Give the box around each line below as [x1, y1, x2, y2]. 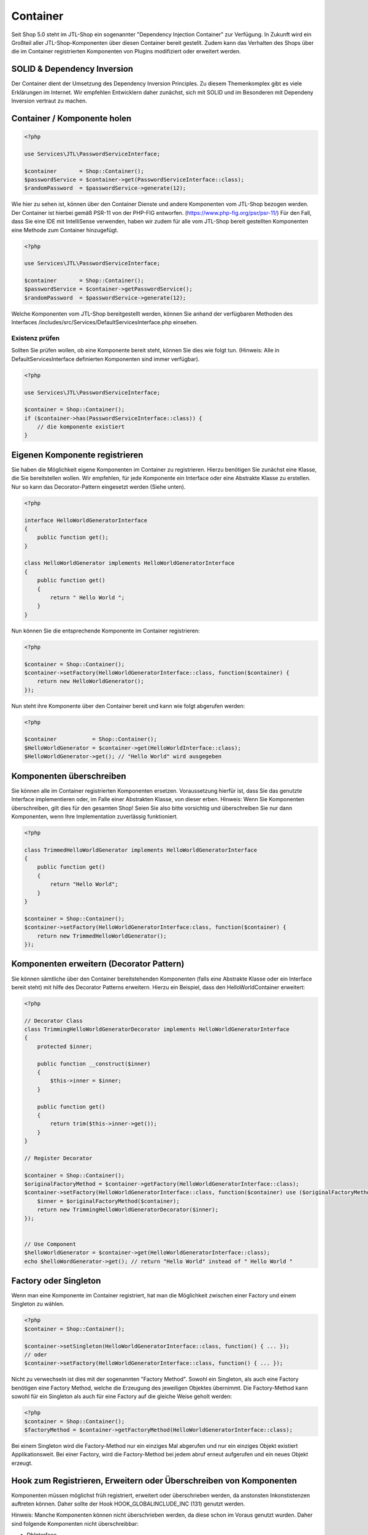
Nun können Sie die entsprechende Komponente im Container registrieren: [11, 627, 201, 634]
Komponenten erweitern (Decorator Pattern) [11, 958, 185, 970]
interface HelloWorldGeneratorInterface [24, 516, 147, 524]
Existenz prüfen [11, 333, 60, 342]
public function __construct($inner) [37, 1060, 151, 1067]
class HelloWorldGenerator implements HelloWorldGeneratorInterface [24, 559, 235, 567]
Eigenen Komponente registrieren [11, 449, 144, 460]
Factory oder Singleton [11, 1276, 101, 1286]
